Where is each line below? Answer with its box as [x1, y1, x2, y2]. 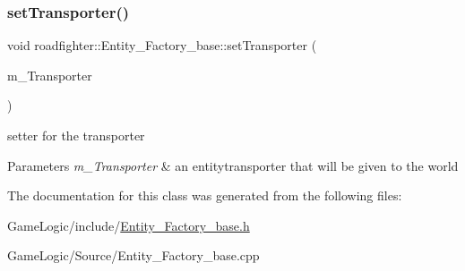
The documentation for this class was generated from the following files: [7, 186, 402, 205]
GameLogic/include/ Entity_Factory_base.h [7, 216, 250, 234]
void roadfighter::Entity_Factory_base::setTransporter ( [7, 36, 317, 55]
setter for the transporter [7, 126, 145, 144]
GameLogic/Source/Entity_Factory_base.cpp [7, 246, 260, 265]
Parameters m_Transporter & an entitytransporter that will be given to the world [7, 156, 459, 174]
